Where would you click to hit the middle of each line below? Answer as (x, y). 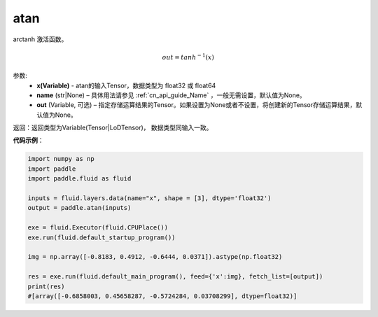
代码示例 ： (28, 141)
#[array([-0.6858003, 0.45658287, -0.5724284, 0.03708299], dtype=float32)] (162, 296)
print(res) (46, 286)
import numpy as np (61, 159)
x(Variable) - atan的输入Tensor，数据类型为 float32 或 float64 (126, 85)
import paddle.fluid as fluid (79, 179)
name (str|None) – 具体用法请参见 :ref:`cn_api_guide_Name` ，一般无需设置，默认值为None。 (171, 95)
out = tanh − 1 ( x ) (188, 57)
